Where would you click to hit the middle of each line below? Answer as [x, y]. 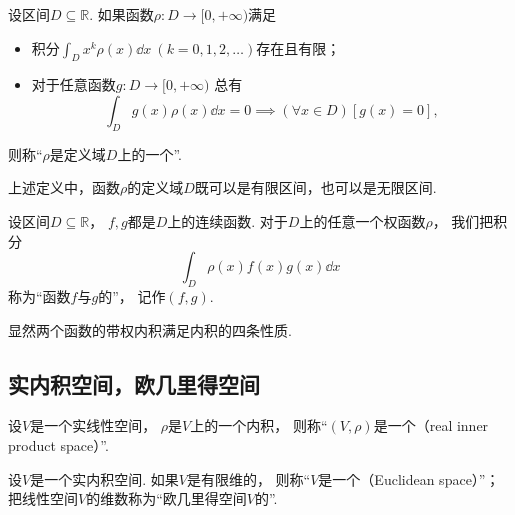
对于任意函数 [73, 84]
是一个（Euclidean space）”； [409, 478]
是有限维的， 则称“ [248, 478]
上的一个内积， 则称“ [259, 425]
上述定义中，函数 [64, 187]
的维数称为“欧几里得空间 [166, 498]
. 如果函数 [121, 14]
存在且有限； [298, 47]
